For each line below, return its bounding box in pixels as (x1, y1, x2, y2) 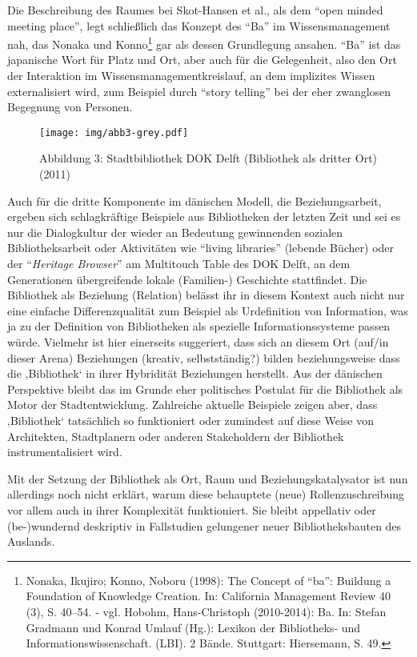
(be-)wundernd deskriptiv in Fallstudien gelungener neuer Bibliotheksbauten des (7, 517, 402, 534)
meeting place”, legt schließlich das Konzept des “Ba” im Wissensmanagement (7, 17, 391, 34)
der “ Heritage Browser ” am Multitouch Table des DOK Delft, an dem (7, 255, 351, 272)
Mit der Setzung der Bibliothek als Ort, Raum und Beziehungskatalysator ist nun (7, 470, 408, 487)
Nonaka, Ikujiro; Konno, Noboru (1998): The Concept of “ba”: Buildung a (26, 571, 391, 588)
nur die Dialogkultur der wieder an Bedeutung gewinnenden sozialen (7, 223, 343, 240)
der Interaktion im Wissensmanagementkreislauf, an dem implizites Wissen (7, 67, 375, 84)
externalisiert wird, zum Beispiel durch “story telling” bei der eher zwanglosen (7, 82, 391, 99)
